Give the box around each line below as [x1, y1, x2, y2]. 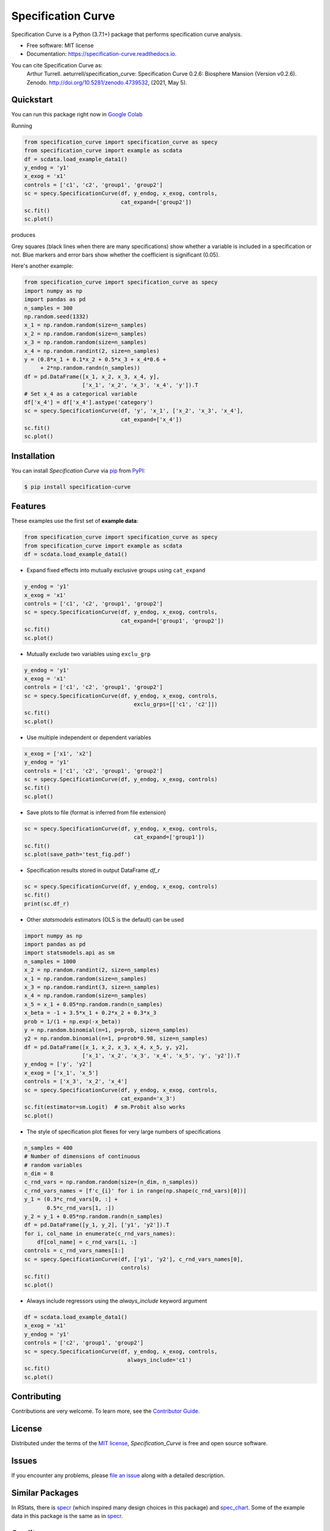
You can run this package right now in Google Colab [11, 111, 143, 118]
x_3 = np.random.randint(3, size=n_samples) [24, 984, 160, 990]
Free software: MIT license [26, 42, 94, 49]
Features [11, 501, 46, 511]
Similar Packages [11, 1488, 79, 1498]
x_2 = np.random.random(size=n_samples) [24, 330, 147, 337]
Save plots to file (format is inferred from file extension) [26, 808, 166, 816]
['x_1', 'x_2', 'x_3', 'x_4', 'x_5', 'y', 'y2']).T [82, 1052, 241, 1059]
